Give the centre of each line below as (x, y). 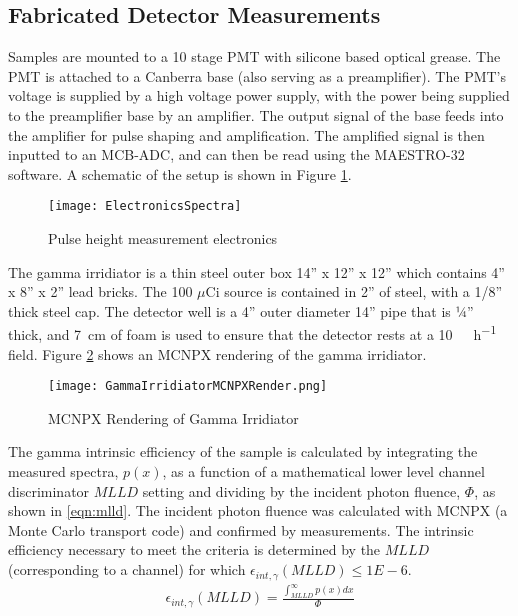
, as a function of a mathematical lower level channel (323, 471)
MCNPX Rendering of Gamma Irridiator (173, 417)
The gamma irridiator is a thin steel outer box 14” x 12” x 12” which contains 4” (256, 271)
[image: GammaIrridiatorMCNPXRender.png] (188, 386)
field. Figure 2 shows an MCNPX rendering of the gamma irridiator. (217, 353)
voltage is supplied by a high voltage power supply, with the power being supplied (259, 95)
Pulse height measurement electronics (163, 238)
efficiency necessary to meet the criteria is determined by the (194, 549)
